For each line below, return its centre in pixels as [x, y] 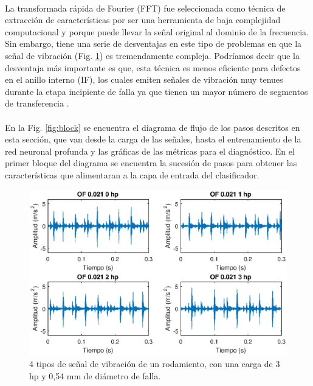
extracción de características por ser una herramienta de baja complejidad [143, 20]
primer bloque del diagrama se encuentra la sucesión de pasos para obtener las [151, 163]
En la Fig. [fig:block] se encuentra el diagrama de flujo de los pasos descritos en [153, 127]
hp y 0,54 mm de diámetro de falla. [95, 375]
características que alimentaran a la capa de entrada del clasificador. [132, 174]
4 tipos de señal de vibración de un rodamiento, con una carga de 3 [155, 364]
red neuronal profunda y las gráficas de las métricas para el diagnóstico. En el [150, 151]
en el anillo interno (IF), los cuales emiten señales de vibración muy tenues [144, 79]
